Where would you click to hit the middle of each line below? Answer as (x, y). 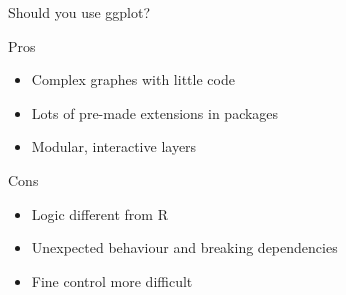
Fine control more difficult (112, 280)
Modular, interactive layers (114, 146)
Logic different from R (99, 213)
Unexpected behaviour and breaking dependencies (184, 247)
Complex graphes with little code (133, 79)
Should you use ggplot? (79, 12)
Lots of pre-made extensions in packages (155, 112)
